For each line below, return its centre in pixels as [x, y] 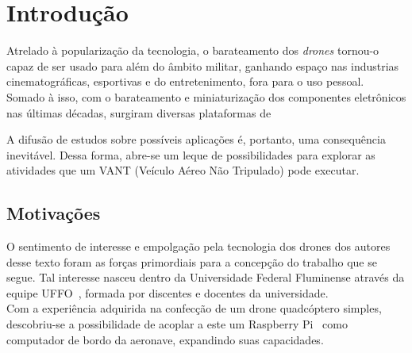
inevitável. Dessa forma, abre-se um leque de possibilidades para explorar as [191, 154]
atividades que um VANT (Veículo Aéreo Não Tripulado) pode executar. [183, 170]
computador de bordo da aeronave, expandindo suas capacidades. [165, 339]
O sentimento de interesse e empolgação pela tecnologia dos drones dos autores [198, 246]
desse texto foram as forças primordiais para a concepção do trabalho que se [192, 261]
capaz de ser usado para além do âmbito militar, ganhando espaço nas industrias [203, 65]
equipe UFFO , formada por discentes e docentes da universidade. [167, 292]
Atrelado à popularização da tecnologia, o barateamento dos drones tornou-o [193, 50]
